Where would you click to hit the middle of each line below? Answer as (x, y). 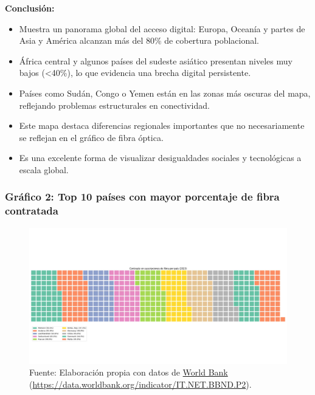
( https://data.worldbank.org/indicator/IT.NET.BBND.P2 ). (140, 384)
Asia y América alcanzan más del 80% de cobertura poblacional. (139, 40)
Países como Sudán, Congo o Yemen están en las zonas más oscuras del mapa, (165, 93)
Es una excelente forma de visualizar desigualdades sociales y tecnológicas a (160, 158)
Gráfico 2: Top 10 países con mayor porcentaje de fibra (142, 197)
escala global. (44, 169)
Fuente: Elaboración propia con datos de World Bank (129, 372)
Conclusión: (30, 8)
